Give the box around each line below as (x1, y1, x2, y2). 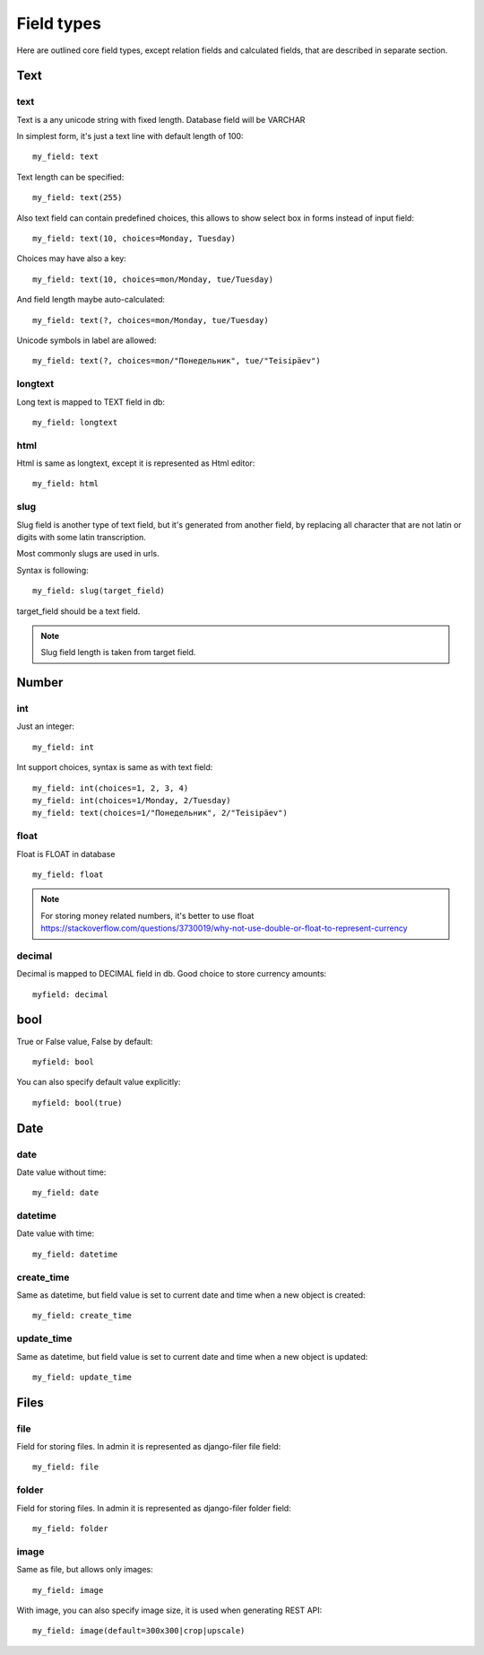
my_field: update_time (32, 1371, 133, 1382)
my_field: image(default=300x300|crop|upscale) (32, 1625, 246, 1636)
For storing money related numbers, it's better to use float (40, 910, 255, 921)
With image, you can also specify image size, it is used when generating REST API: (16, 1605, 323, 1616)
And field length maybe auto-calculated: (16, 294, 166, 305)
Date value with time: (16, 1228, 95, 1239)
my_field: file (32, 1462, 99, 1472)
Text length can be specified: (16, 171, 125, 182)
